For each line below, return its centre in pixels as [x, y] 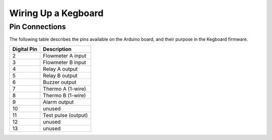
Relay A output [60, 69]
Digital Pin [25, 49]
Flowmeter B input [65, 62]
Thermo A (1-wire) [65, 89]
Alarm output [58, 102]
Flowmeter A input [65, 55]
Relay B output [60, 76]
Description [57, 49]
